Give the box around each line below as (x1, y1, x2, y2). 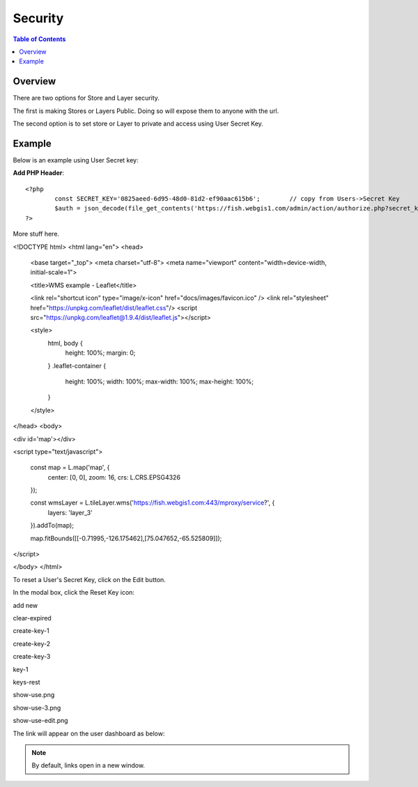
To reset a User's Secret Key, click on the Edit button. (13, 575, 167, 583)
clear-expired (13, 613, 52, 622)
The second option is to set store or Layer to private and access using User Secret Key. (13, 119, 264, 128)
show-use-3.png (13, 703, 61, 712)
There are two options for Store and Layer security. (13, 94, 160, 102)
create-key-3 (13, 652, 51, 661)
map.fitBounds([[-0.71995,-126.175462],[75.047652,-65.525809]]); (30, 534, 222, 542)
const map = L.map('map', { (30, 464, 110, 472)
